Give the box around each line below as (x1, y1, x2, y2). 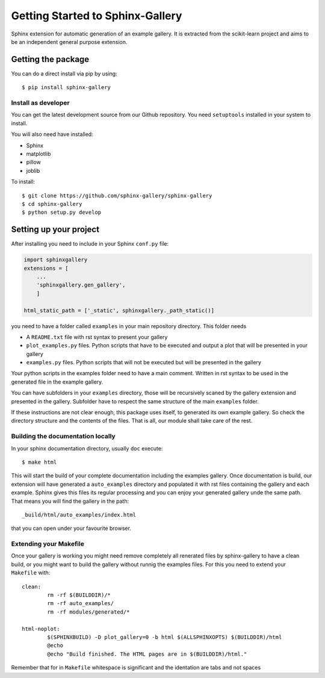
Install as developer (11, 99, 70, 107)
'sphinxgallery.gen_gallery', (36, 282, 126, 288)
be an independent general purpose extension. (11, 38, 128, 45)
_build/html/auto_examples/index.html (22, 511, 137, 518)
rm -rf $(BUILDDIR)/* (47, 591, 111, 599)
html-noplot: (22, 625, 60, 632)
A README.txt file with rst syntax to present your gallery (26, 333, 168, 340)
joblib (26, 167, 40, 174)
